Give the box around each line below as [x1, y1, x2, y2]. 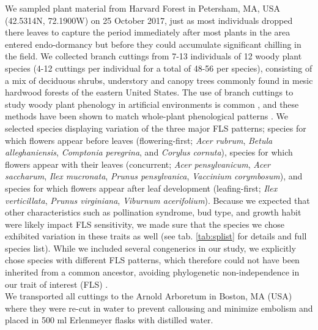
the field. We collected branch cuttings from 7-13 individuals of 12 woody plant [5, 50, 302, 62]
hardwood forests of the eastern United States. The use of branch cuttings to [5, 86, 294, 99]
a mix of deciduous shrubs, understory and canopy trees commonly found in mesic [5, 73, 313, 86]
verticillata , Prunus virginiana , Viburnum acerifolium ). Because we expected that [5, 193, 310, 206]
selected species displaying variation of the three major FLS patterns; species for [5, 121, 306, 134]
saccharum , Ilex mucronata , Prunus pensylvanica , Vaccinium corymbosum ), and [5, 170, 303, 182]
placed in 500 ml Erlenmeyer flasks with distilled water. [5, 313, 213, 326]
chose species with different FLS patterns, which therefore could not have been [5, 253, 300, 266]
